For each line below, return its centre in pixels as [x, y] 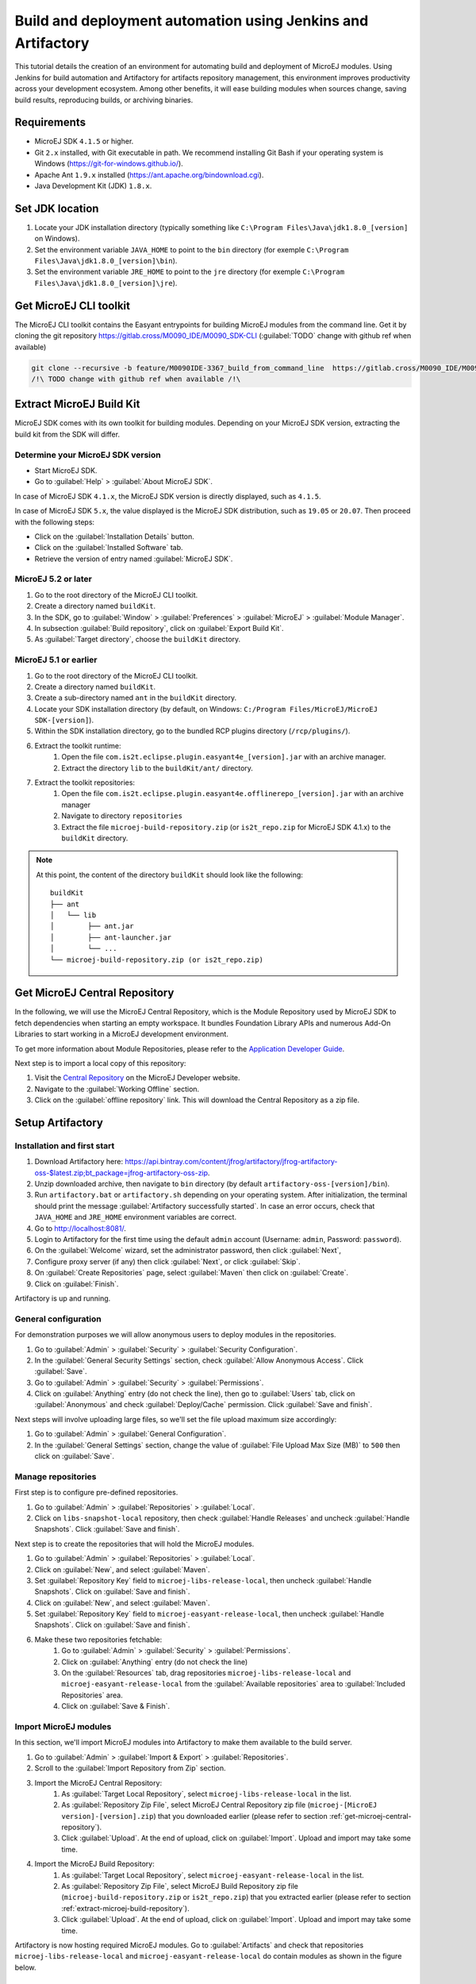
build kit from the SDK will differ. [67, 434]
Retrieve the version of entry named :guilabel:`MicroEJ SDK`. [134, 559]
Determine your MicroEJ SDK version [88, 455]
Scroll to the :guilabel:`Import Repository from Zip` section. [130, 1768]
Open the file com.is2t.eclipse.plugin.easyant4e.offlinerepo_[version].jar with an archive [232, 794]
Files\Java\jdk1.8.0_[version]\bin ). [106, 261]
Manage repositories [56, 1476]
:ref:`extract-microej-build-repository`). [125, 1908]
